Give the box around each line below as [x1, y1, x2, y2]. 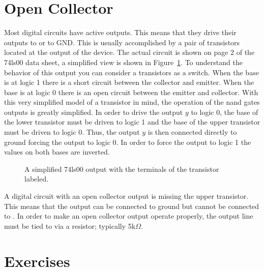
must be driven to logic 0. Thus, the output [4, 127, 140, 137]
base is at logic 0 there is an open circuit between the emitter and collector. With [4, 86, 258, 97]
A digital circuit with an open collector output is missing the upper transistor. [4, 191, 249, 201]
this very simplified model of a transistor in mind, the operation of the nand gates [4, 97, 260, 107]
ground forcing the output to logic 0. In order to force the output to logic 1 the [4, 136, 251, 147]
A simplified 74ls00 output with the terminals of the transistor [24, 163, 219, 174]
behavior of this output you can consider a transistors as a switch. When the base [4, 67, 259, 77]
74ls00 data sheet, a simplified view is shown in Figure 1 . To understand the [4, 56, 243, 67]
